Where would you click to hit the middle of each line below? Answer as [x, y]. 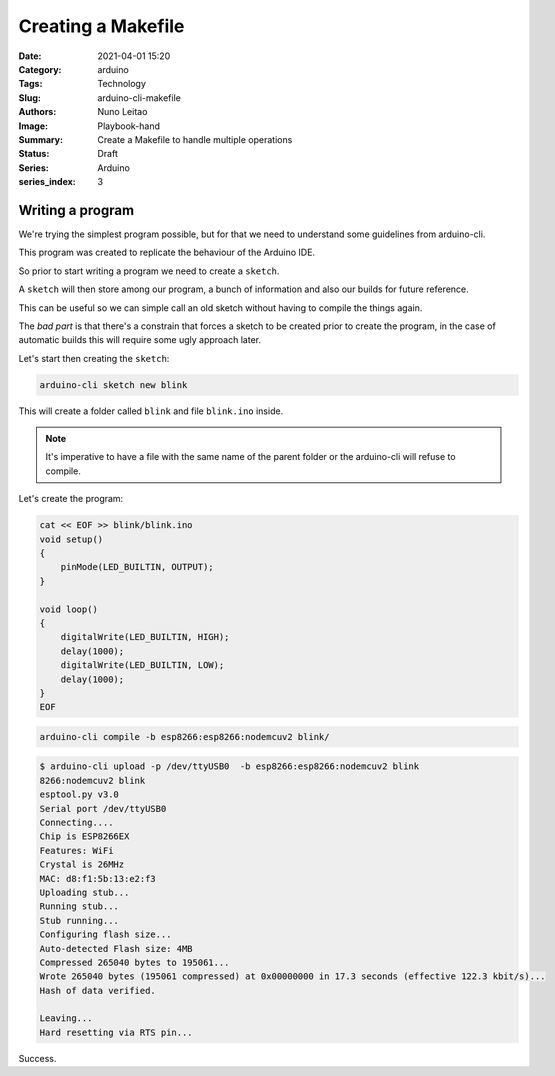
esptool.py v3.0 [79, 794]
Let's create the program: [71, 499]
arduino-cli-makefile [139, 97]
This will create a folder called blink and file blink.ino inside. [151, 411]
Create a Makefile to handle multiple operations [195, 139]
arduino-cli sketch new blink [113, 384]
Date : [30, 56]
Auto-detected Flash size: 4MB [116, 948]
